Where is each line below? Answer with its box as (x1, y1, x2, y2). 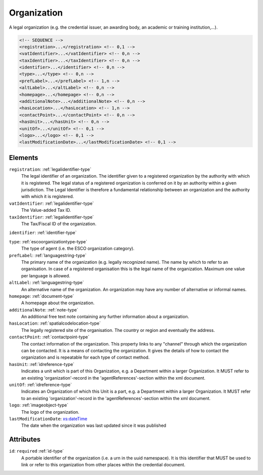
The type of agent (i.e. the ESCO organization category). (21, 246, 135, 252)
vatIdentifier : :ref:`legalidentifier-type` (9, 200, 94, 206)
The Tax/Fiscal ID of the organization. (21, 221, 97, 227)
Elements (9, 153, 38, 162)
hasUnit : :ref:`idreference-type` (9, 361, 75, 367)
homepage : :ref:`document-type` (9, 293, 75, 299)
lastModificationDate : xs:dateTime (9, 416, 88, 421)
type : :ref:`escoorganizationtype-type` (9, 238, 88, 244)
